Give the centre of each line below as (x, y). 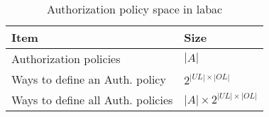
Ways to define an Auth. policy (89, 79)
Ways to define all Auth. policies (92, 100)
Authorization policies (66, 58)
